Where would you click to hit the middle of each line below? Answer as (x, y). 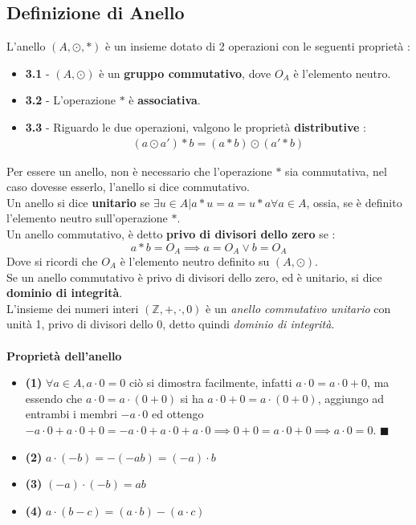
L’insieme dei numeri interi (73, 308)
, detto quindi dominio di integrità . (249, 324)
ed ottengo (178, 414)
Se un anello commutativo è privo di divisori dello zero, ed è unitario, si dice (194, 277)
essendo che (54, 398)
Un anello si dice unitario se (78, 202)
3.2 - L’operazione (70, 100)
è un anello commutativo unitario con (298, 308)
